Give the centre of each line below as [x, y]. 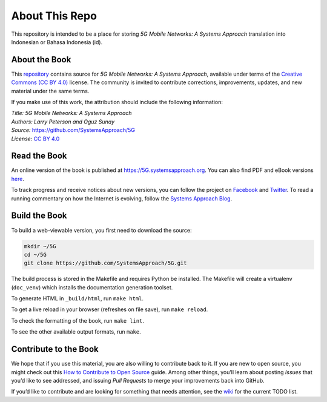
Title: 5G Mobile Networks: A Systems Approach [72, 113]
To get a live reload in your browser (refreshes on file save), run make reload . [110, 309]
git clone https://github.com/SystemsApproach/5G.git [105, 263]
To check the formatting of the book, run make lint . [78, 320]
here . [18, 179]
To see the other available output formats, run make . [76, 332]
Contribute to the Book [55, 349]
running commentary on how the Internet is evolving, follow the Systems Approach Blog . [122, 198]
